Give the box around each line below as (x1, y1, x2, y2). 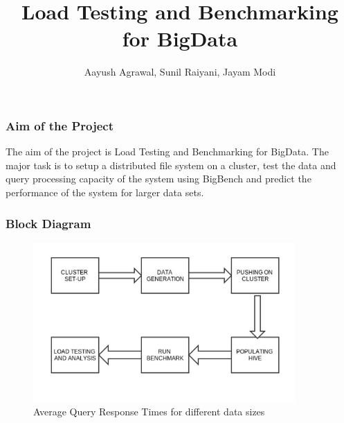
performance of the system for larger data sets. (6, 184, 204, 199)
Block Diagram (6, 214, 91, 232)
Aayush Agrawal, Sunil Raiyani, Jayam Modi (84, 64, 276, 79)
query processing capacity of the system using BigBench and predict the (6, 171, 311, 186)
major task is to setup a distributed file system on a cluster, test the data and (6, 157, 336, 172)
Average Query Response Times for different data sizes (33, 404, 265, 419)
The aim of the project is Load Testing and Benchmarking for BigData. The (6, 144, 329, 159)
